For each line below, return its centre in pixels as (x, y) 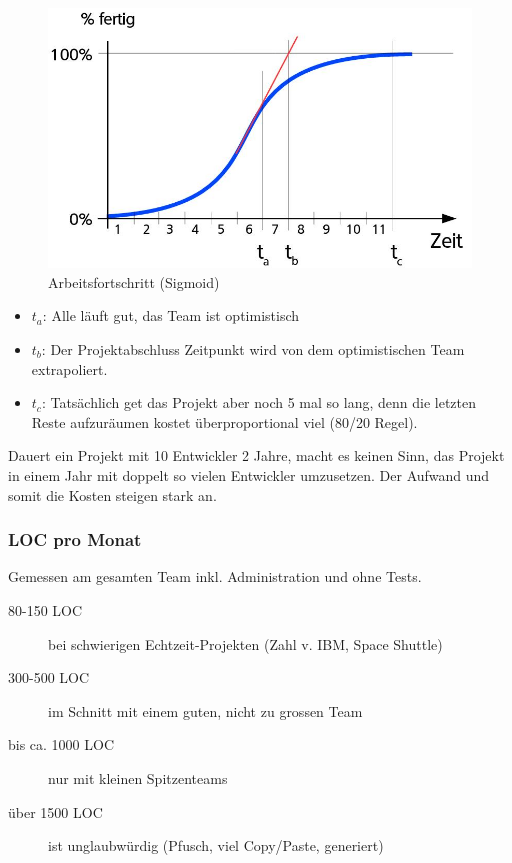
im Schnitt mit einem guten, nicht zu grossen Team (205, 710)
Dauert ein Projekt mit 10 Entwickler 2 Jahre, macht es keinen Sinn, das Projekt (256, 455)
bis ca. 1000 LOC (61, 744)
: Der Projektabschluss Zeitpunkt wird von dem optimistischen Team (253, 348)
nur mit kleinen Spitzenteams (138, 777)
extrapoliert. (69, 368)
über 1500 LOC (55, 811)
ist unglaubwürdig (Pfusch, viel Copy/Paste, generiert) (216, 845)
